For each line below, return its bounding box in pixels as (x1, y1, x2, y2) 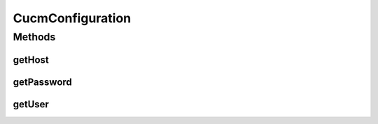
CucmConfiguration (13, 10, 132, 26)
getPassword (13, 76, 73, 88)
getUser (13, 98, 49, 110)
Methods (13, 31, 56, 43)
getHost (13, 54, 49, 65)
